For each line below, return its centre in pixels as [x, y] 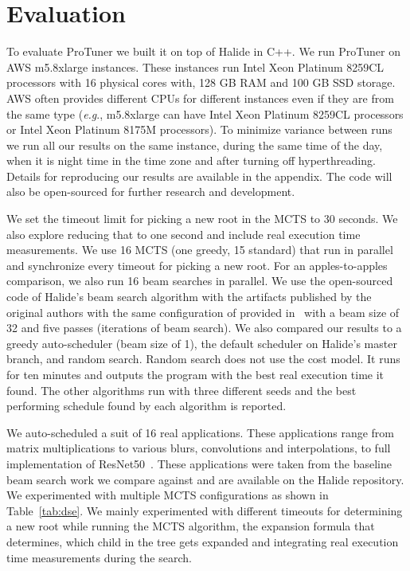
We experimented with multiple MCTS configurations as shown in [168, 495]
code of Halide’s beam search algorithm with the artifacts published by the [189, 297]
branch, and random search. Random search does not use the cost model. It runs [203, 359]
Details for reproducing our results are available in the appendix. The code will [199, 176]
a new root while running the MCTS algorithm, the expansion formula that [191, 526]
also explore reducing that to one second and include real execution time [184, 234]
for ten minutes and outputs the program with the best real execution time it [195, 374]
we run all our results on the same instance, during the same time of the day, [195, 145]
